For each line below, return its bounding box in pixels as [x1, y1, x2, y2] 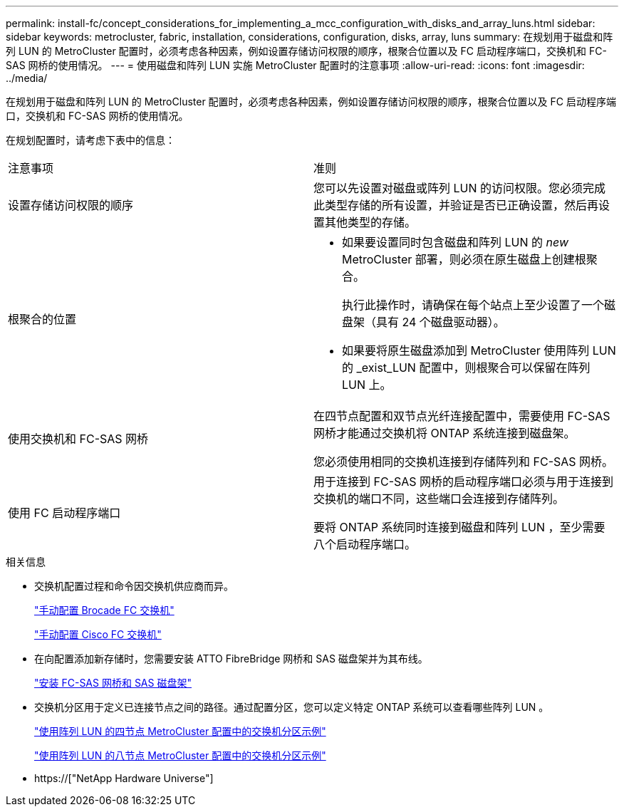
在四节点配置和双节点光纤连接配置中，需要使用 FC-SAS [313, 409, 610, 423]
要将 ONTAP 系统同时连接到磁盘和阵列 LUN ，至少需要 [313, 520, 605, 534]
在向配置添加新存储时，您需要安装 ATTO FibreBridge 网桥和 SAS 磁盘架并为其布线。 [34, 652, 428, 665]
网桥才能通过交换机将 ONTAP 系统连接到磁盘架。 [313, 426, 576, 440]
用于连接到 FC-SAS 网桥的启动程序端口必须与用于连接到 [313, 474, 614, 489]
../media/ [6, 72, 48, 84]
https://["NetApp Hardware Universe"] [34, 772, 214, 784]
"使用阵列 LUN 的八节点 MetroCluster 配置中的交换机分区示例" [34, 749, 326, 761]
